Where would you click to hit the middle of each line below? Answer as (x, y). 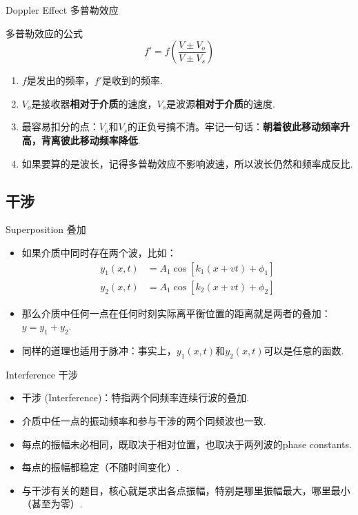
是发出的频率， (60, 80)
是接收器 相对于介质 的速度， (94, 103)
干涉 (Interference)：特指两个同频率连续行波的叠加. (136, 397)
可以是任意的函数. (304, 350)
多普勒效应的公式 (44, 33)
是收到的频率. (132, 80)
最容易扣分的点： (60, 127)
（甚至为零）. (52, 504)
